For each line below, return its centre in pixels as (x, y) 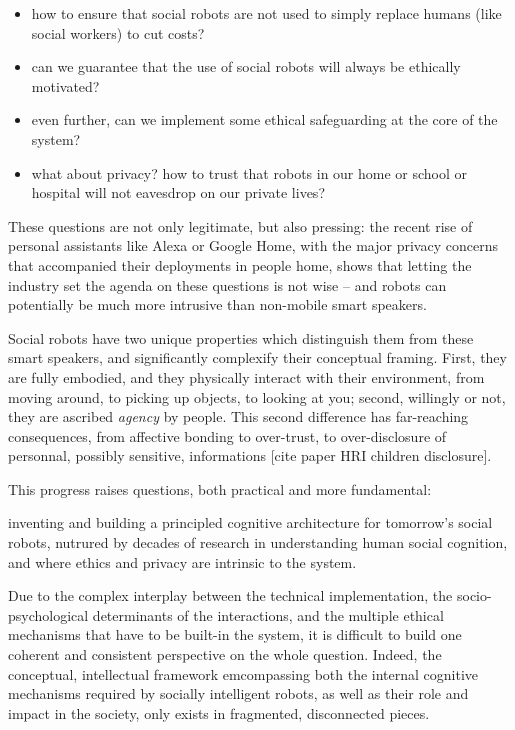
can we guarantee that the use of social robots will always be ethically (246, 66)
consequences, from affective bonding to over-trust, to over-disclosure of (227, 435)
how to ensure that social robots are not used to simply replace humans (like (266, 13)
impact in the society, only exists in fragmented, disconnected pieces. (219, 712)
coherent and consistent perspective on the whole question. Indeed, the (225, 654)
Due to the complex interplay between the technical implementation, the (230, 595)
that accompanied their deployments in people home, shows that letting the (240, 264)
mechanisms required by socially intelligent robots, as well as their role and (238, 693)
